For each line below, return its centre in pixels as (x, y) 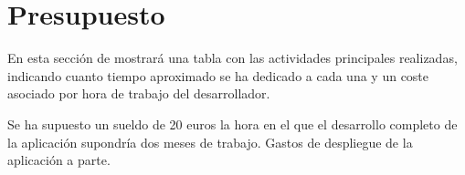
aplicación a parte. (59, 160)
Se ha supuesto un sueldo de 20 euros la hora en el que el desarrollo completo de (232, 124)
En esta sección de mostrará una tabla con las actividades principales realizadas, (232, 58)
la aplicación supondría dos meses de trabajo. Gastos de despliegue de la (210, 142)
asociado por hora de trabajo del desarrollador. (139, 93)
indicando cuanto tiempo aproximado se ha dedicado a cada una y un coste (218, 75)
